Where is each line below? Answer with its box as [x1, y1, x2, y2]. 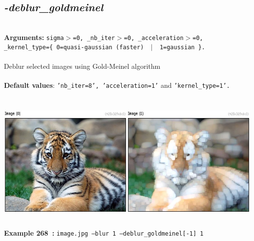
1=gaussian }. [159, 44, 205, 51]
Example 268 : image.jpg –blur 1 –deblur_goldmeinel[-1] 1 [4, 227, 204, 238]
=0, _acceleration [124, 34, 184, 41]
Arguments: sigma [4, 32, 64, 42]
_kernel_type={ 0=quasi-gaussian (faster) [4, 44, 144, 51]
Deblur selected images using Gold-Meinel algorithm [4, 60, 161, 71]
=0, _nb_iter [73, 34, 115, 41]
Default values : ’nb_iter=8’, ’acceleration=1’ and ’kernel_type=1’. [4, 80, 230, 90]
